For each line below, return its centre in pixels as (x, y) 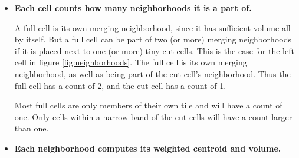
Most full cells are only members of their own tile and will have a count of (148, 105)
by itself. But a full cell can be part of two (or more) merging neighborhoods (153, 39)
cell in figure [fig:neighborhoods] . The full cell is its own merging (131, 62)
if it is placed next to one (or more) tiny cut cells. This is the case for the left (154, 50)
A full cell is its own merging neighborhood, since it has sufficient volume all (152, 27)
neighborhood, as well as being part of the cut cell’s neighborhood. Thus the (152, 73)
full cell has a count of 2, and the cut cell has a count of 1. (120, 85)
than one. (32, 128)
